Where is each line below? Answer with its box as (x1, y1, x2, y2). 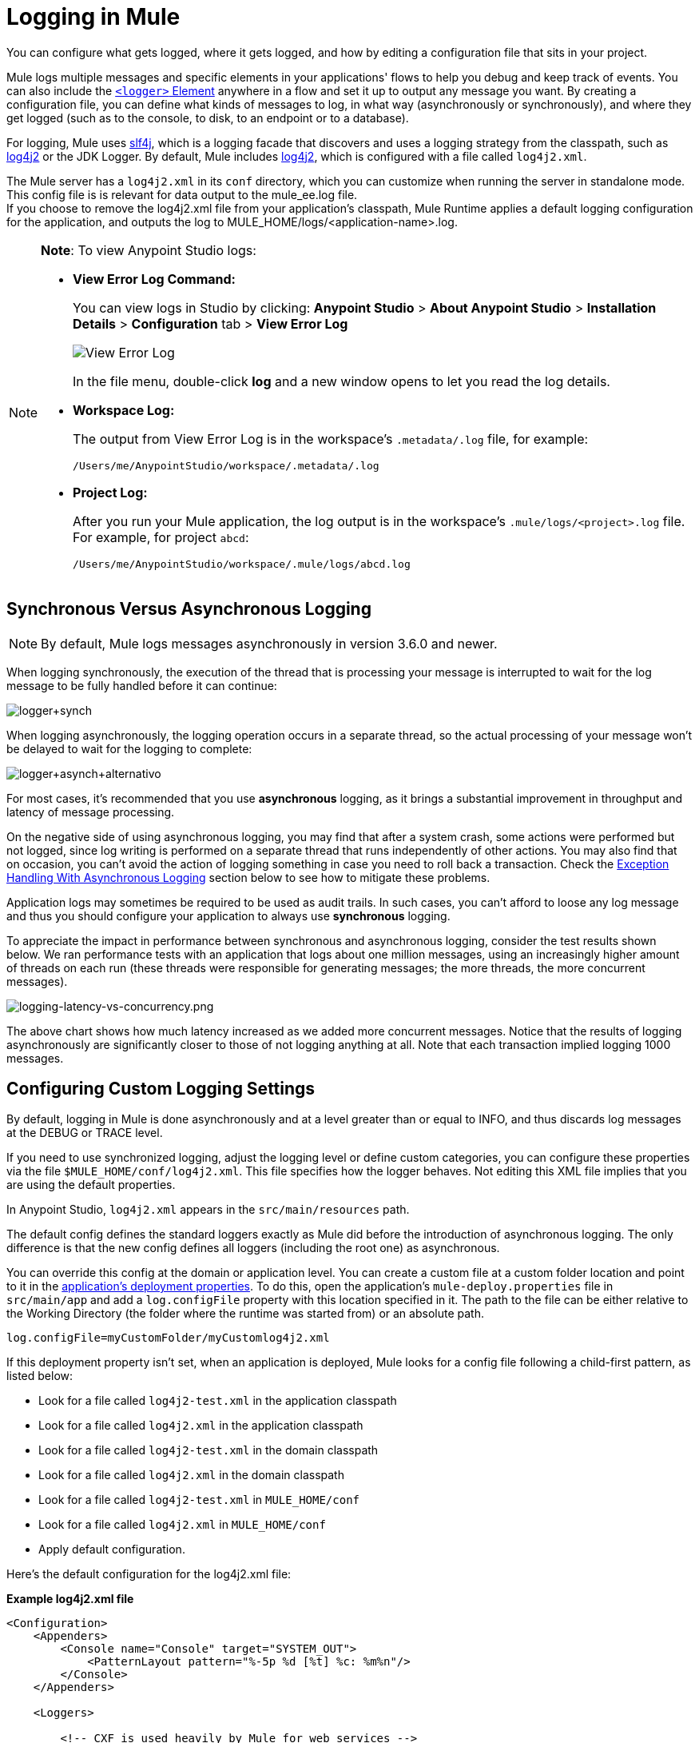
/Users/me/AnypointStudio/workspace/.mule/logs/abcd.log (73, 557, 411, 570)
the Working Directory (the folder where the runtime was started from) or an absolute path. (6, 1306, 484, 1321)
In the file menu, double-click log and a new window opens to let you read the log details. (73, 373, 610, 389)
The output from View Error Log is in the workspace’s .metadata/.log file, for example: (73, 430, 589, 447)
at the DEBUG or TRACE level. (6, 1126, 163, 1140)
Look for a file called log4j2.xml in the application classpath (38, 1418, 363, 1433)
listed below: (6, 1369, 73, 1383)
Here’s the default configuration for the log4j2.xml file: (6, 1567, 292, 1581)
